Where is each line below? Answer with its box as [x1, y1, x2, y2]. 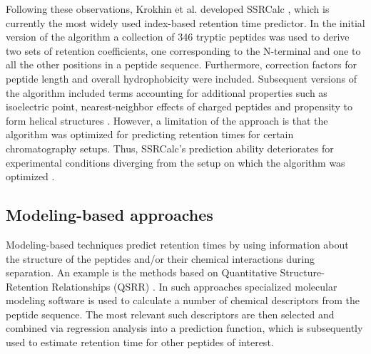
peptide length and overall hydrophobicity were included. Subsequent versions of [6, 71, 357, 85]
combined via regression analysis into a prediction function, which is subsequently [6, 321, 363, 335]
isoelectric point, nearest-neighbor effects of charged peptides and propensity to [6, 99, 352, 114]
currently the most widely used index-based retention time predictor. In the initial [6, 15, 365, 30]
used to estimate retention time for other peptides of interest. [6, 335, 274, 350]
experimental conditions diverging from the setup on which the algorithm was [6, 155, 345, 170]
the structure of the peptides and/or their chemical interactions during [6, 251, 315, 266]
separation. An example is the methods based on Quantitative [6, 265, 277, 280]
